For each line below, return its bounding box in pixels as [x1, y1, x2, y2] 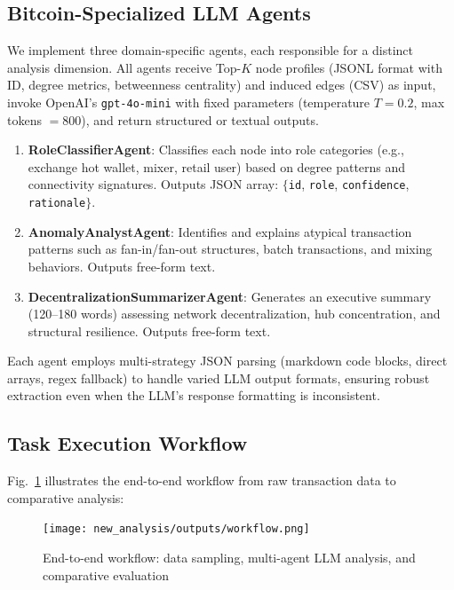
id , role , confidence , [288, 175, 410, 193]
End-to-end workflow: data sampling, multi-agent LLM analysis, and [43, 548, 416, 567]
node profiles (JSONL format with [255, 58, 442, 76]
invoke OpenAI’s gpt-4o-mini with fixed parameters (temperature [7, 92, 370, 111]
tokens [7, 110, 42, 129]
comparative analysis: [7, 488, 124, 507]
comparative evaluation [43, 565, 169, 584]
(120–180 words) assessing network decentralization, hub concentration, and [28, 304, 441, 323]
